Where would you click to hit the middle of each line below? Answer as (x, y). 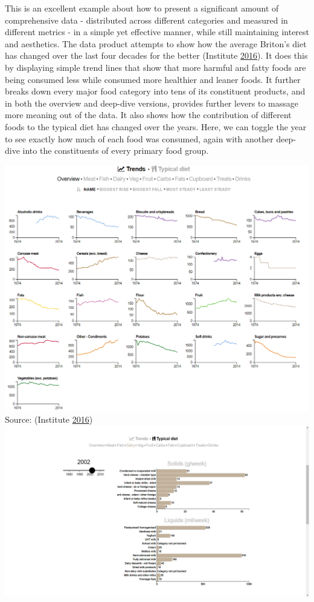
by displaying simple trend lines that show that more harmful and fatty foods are (155, 67)
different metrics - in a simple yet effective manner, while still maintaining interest (157, 32)
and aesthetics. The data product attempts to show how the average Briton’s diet (156, 43)
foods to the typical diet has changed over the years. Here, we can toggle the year (156, 126)
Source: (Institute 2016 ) (49, 419)
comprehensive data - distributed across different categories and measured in (146, 20)
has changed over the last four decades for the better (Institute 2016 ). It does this (156, 55)
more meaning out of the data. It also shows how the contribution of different (148, 115)
